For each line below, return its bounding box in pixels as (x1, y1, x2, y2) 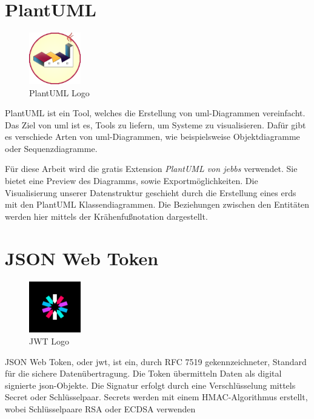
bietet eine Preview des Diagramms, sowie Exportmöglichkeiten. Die (5, 174, 258, 187)
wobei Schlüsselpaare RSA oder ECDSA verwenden (5, 402, 196, 415)
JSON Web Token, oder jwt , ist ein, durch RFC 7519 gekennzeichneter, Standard (5, 355, 307, 368)
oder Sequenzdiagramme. (5, 142, 98, 154)
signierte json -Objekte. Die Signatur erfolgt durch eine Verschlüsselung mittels (5, 378, 296, 391)
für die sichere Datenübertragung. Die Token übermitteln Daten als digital (5, 367, 282, 380)
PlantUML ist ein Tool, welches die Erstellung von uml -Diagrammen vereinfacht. (5, 107, 306, 119)
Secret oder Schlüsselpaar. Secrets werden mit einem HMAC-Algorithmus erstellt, (5, 391, 308, 403)
